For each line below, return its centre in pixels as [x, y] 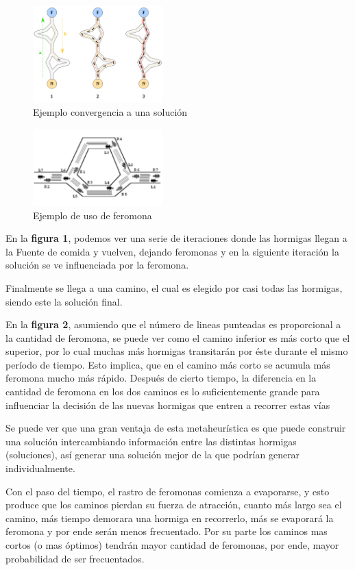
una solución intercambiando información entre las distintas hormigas [151, 441]
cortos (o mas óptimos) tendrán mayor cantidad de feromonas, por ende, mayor [172, 545]
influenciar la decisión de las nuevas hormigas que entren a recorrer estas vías [168, 405]
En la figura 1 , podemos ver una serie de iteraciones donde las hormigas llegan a [176, 238]
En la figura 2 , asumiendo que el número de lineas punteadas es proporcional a [173, 324]
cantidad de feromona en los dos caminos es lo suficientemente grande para [163, 392]
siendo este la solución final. [64, 301]
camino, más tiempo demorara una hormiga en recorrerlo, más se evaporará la [170, 518]
